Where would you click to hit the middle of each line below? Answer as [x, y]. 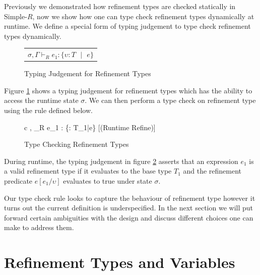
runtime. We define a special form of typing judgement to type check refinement [127, 26]
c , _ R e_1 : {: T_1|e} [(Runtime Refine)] [90, 127]
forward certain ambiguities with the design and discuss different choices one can [129, 217]
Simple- [16, 16]
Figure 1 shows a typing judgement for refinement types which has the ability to [128, 90]
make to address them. [39, 227]
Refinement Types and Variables [120, 262]
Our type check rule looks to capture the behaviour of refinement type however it [130, 198]
